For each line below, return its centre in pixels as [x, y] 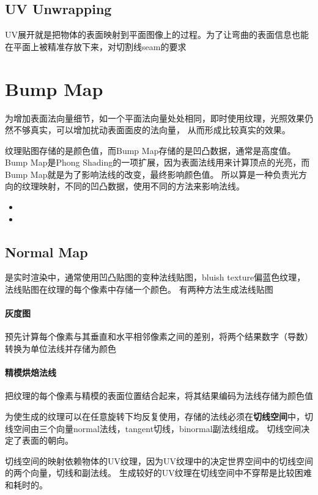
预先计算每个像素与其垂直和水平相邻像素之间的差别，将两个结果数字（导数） [159, 336]
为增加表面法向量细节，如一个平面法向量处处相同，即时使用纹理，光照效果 [155, 118]
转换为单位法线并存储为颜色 [61, 349]
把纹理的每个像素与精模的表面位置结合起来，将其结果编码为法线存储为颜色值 [159, 396]
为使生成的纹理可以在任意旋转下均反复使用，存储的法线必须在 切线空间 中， [155, 416]
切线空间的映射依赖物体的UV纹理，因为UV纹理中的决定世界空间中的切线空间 [159, 460]
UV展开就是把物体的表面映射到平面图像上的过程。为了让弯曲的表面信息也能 [157, 35]
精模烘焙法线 [31, 372]
